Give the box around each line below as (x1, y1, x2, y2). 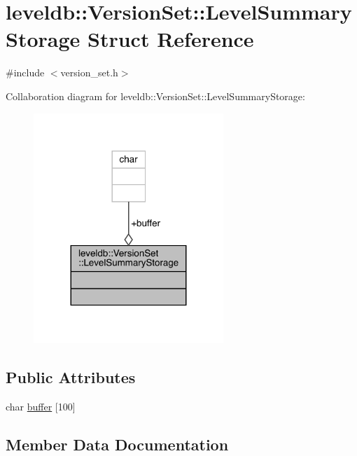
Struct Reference (87, 25, 254, 53)
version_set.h (60, 65, 118, 80)
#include (6, 65, 45, 80)
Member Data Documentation (6, 433, 229, 455)
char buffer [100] (6, 399, 76, 413)
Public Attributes (6, 366, 136, 387)
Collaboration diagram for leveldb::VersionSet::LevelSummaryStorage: (6, 88, 305, 103)
